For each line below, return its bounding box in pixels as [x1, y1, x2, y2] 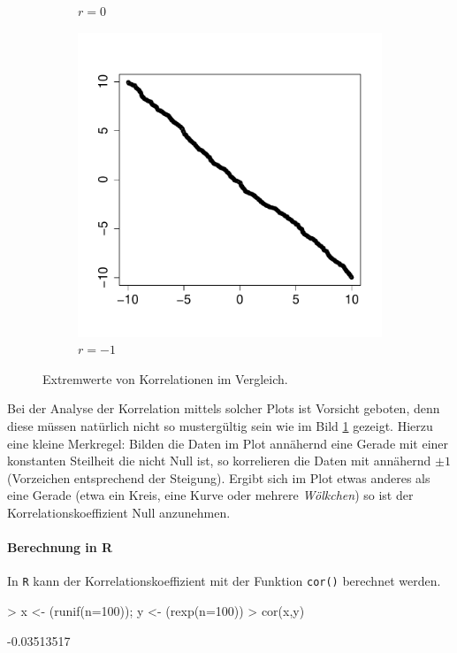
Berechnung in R [7, 538, 113, 557]
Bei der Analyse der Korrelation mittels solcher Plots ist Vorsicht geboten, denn [7, 399, 440, 418]
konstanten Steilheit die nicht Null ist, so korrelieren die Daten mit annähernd [7, 451, 431, 470]
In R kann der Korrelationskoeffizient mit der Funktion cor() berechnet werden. [7, 572, 441, 590]
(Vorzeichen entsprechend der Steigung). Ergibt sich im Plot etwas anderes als [7, 468, 430, 487]
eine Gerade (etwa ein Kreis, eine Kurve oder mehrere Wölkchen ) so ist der [7, 486, 414, 504]
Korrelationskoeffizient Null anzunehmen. [7, 503, 231, 521]
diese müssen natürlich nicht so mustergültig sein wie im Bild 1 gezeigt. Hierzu [7, 416, 433, 434]
